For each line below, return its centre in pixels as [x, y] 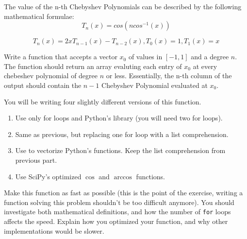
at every [205, 66]
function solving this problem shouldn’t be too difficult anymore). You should [119, 202]
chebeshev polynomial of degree [51, 76]
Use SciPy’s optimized [48, 176]
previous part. [36, 160]
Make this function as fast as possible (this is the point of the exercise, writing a [123, 193]
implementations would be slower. [54, 230]
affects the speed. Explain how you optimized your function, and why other [116, 221]
